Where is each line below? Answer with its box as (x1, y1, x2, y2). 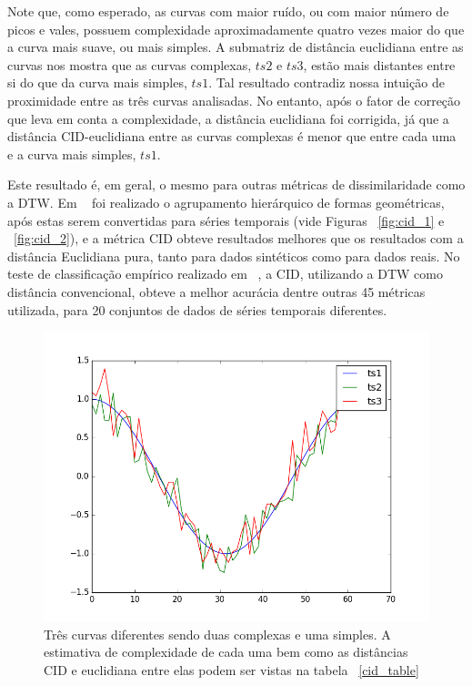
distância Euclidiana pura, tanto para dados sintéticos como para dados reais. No (7, 246, 460, 265)
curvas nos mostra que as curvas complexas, (7, 55, 252, 74)
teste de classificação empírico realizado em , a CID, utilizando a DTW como (7, 264, 443, 283)
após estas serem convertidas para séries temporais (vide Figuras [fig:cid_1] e (7, 210, 445, 230)
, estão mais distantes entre (303, 55, 456, 74)
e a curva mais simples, (7, 144, 136, 163)
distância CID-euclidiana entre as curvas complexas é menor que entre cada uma (7, 127, 457, 146)
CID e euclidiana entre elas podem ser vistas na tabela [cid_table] (44, 660, 419, 679)
